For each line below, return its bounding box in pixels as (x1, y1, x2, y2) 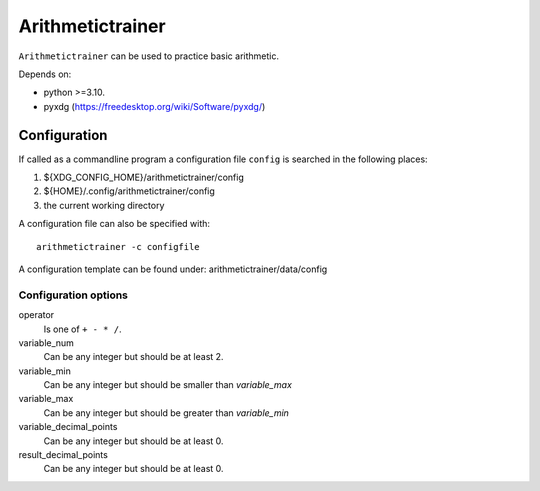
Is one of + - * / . (43, 323, 122, 335)
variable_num (18, 336, 75, 349)
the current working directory (43, 199, 165, 211)
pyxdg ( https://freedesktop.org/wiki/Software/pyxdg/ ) (43, 100, 266, 112)
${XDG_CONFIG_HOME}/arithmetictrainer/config (43, 171, 244, 184)
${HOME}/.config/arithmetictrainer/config (43, 185, 215, 197)
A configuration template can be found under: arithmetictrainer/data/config (18, 263, 328, 275)
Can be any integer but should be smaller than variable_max (43, 379, 292, 391)
